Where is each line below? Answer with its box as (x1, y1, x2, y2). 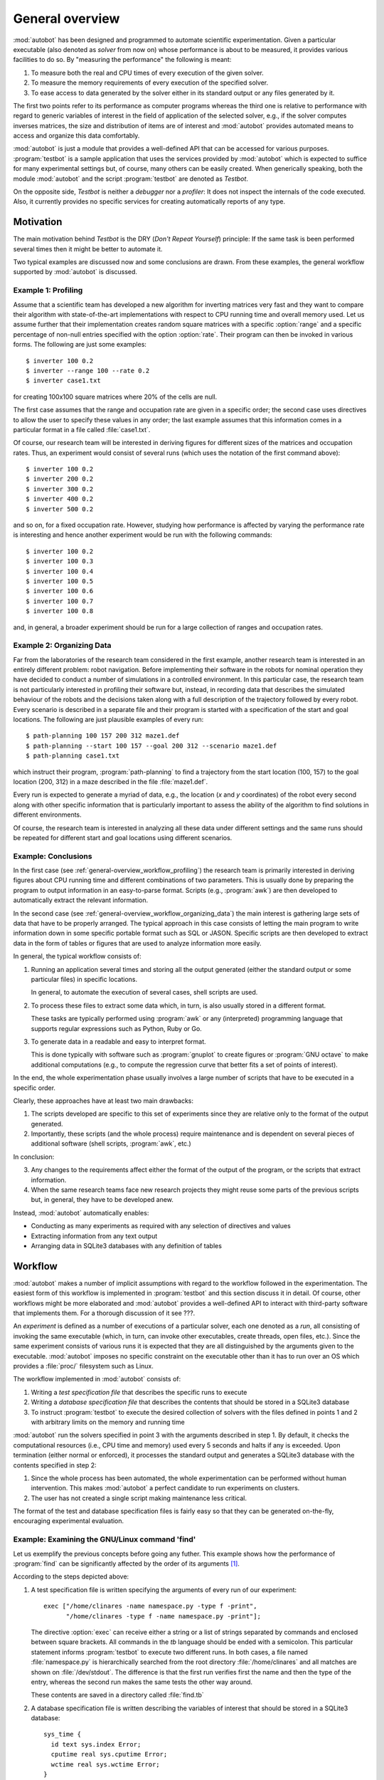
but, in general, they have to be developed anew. (31, 1195, 174, 1204)
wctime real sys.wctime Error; (50, 1760, 160, 1769)
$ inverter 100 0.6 (26, 587, 94, 595)
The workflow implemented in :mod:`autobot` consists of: (13, 1375, 181, 1383)
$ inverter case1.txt (26, 377, 101, 384)
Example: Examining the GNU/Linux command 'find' (13, 1534, 196, 1544)
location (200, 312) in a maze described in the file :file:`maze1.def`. (13, 778, 208, 786)
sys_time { (43, 1730, 82, 1739)
